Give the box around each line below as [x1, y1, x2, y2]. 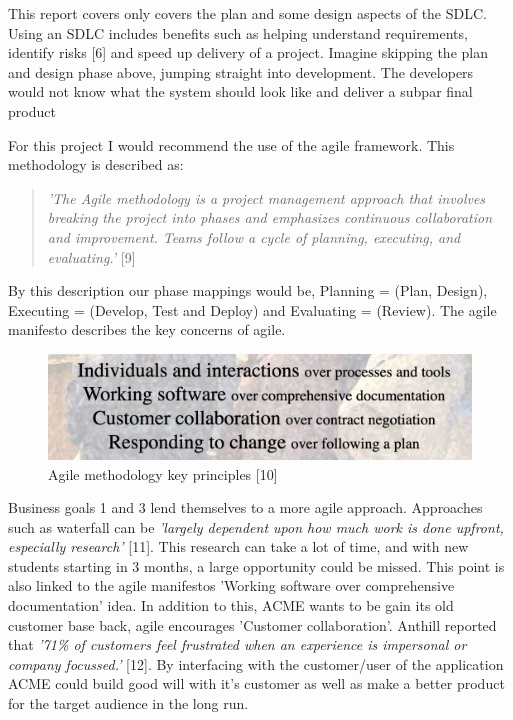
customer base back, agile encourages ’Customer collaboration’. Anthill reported [8, 614, 497, 635]
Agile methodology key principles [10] [48, 463, 278, 484]
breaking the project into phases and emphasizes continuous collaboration [47, 207, 493, 228]
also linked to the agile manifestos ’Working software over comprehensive [8, 575, 455, 596]
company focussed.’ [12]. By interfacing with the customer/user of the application [8, 653, 504, 674]
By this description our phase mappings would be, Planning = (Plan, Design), [8, 280, 488, 301]
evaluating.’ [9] [47, 246, 136, 267]
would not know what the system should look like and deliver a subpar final [8, 81, 473, 102]
